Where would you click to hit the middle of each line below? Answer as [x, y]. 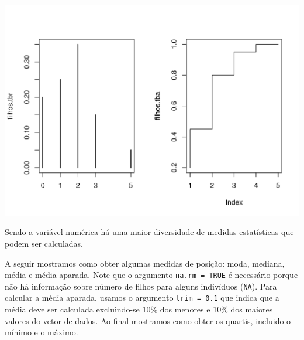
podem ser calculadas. [44, 243]
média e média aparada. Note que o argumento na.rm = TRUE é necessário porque [151, 275]
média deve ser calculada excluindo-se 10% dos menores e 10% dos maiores [139, 309]
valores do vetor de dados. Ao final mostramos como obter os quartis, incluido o [148, 320]
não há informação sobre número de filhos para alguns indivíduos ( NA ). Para [141, 286]
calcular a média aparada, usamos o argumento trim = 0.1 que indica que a [142, 297]
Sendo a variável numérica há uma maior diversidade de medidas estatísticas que [149, 232]
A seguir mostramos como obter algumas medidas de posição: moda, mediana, [145, 263]
